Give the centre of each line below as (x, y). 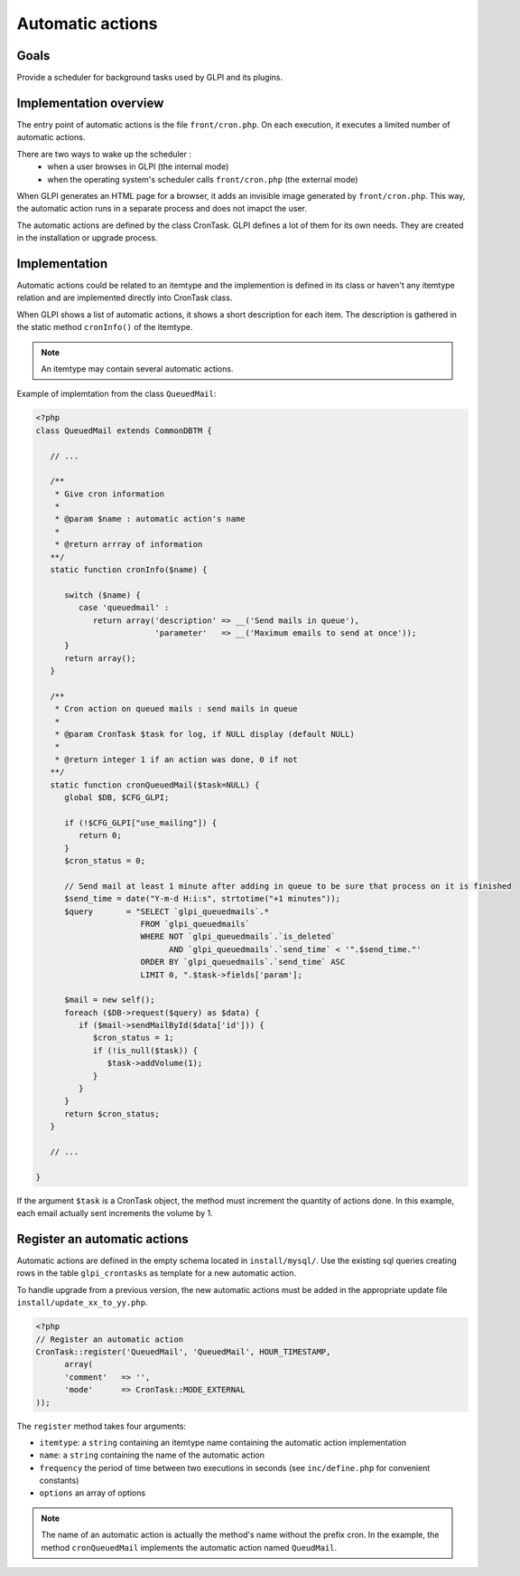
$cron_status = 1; (134, 1038)
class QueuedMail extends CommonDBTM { (124, 430)
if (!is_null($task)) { (145, 1050)
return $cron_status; (112, 1114)
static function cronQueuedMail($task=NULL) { (155, 785)
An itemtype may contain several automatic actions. (137, 368)
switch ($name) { (103, 595)
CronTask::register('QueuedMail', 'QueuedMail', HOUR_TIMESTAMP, (183, 1351)
